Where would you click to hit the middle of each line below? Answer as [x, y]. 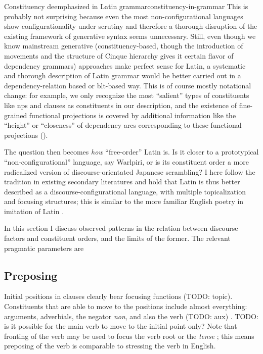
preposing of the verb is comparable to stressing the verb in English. [110, 346]
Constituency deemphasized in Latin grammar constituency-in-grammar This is [126, 6]
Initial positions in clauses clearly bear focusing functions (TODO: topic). [118, 296]
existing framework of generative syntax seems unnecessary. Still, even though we [130, 36]
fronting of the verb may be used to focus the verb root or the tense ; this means [129, 336]
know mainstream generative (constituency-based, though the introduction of [124, 46]
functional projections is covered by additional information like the [133, 115]
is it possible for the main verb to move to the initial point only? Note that [121, 326]
